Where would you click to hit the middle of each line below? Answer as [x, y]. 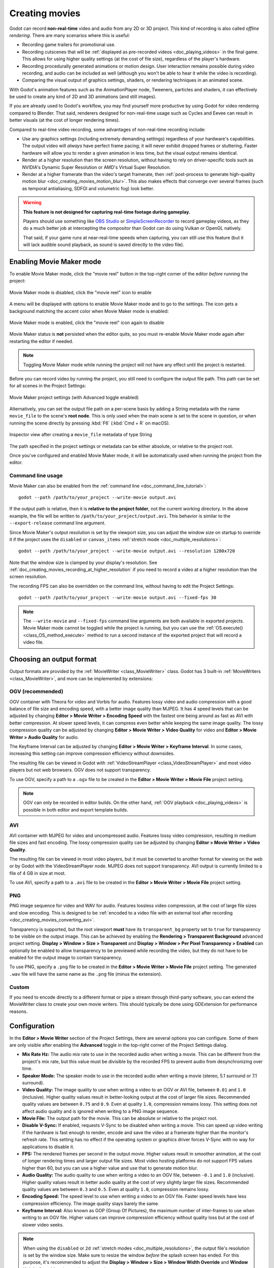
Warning [32, 202]
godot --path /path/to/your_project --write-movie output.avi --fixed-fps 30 [117, 598]
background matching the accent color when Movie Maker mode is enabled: [89, 311]
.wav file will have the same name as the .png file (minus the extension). [86, 974]
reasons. [19, 1011]
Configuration [32, 1026]
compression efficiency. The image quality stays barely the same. [91, 1203]
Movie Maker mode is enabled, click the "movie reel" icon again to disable [87, 323]
